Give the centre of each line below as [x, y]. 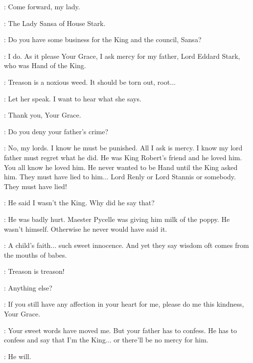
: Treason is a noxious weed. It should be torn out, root [87, 82]
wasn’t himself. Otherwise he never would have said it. [86, 229]
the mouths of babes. [35, 254]
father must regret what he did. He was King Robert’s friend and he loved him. [123, 157]
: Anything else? [28, 287]
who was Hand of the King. [45, 65]
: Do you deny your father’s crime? [56, 131]
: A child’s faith [27, 245]
